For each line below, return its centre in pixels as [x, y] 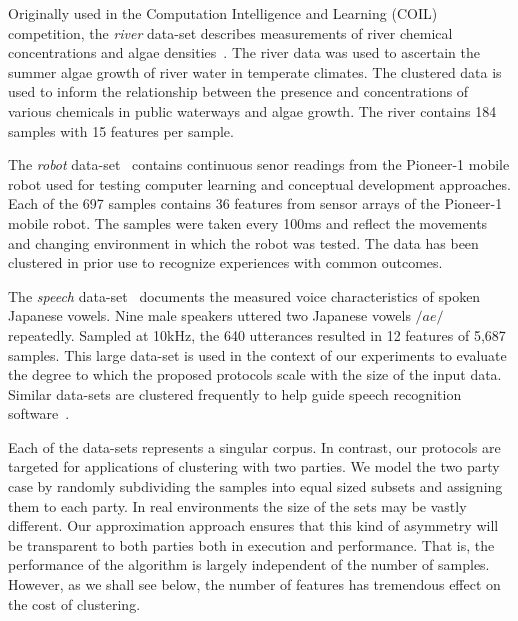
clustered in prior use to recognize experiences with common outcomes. [225, 262]
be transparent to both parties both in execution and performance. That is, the [251, 544]
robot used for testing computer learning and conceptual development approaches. [259, 183]
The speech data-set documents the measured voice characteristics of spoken [244, 295]
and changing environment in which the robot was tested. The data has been [243, 242]
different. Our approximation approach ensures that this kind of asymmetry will [253, 525]
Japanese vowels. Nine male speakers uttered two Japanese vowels [209, 315]
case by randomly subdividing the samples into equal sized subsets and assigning [255, 486]
